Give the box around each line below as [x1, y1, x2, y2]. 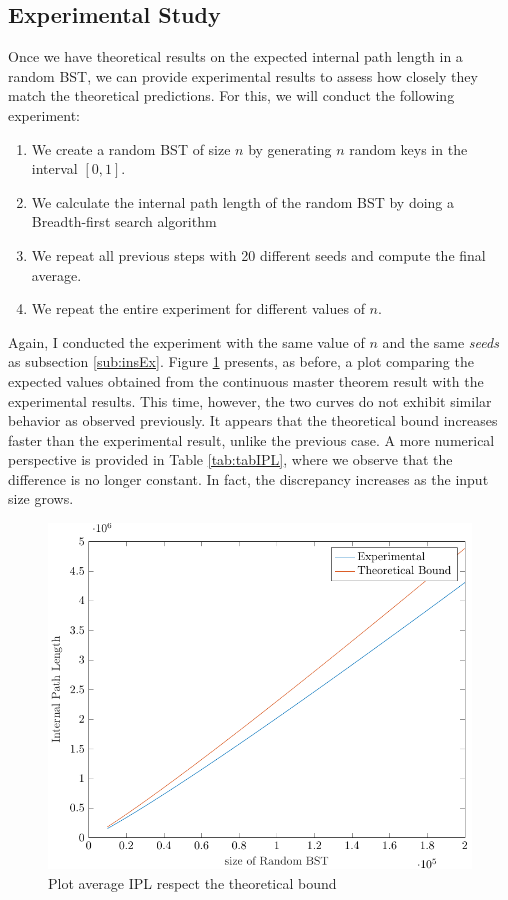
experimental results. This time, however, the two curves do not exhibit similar [8, 390, 492, 411]
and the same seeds [382, 331, 499, 352]
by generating [248, 138, 332, 159]
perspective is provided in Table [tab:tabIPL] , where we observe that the [8, 449, 453, 470]
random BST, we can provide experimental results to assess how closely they [8, 65, 478, 86]
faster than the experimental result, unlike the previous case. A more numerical [8, 429, 495, 450]
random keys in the [349, 138, 468, 159]
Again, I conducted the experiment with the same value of [8, 331, 365, 352]
